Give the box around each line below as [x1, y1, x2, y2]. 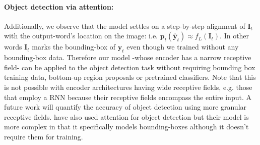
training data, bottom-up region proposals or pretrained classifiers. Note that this [4, 72, 256, 82]
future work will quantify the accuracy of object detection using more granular [4, 102, 247, 112]
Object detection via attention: [4, 1, 114, 12]
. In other [220, 30, 249, 41]
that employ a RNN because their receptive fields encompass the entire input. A [4, 91, 251, 102]
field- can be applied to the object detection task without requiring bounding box [4, 62, 255, 72]
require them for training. [4, 131, 83, 141]
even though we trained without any [126, 41, 239, 52]
